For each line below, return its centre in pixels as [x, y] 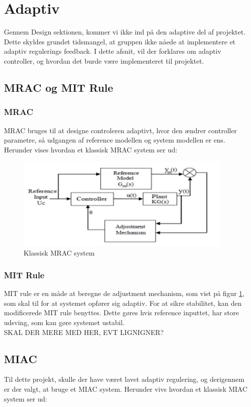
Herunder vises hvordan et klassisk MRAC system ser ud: [91, 149]
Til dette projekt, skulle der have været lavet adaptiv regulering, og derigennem [124, 379]
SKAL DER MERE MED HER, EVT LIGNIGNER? [84, 332]
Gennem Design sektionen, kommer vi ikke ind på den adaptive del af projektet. [125, 32]
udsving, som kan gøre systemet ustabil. [64, 322]
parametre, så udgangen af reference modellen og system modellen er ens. [115, 140]
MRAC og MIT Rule [59, 87]
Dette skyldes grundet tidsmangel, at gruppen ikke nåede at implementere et [120, 41]
